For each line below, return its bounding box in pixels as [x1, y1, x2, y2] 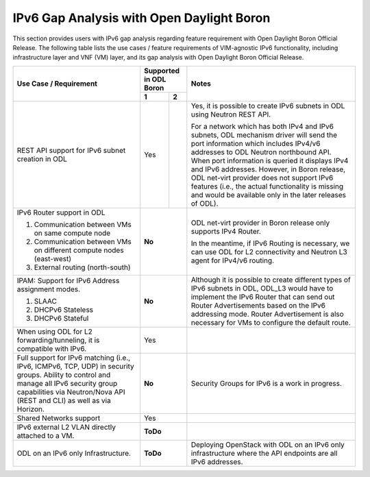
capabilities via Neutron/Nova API [16, 387, 126, 397]
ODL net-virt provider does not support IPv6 [190, 173, 334, 182]
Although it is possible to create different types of [190, 275, 351, 284]
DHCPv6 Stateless [34, 305, 94, 315]
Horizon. [16, 404, 45, 414]
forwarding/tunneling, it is [16, 335, 100, 345]
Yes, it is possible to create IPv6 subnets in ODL [190, 101, 345, 110]
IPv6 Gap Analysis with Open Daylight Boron [12, 10, 271, 25]
